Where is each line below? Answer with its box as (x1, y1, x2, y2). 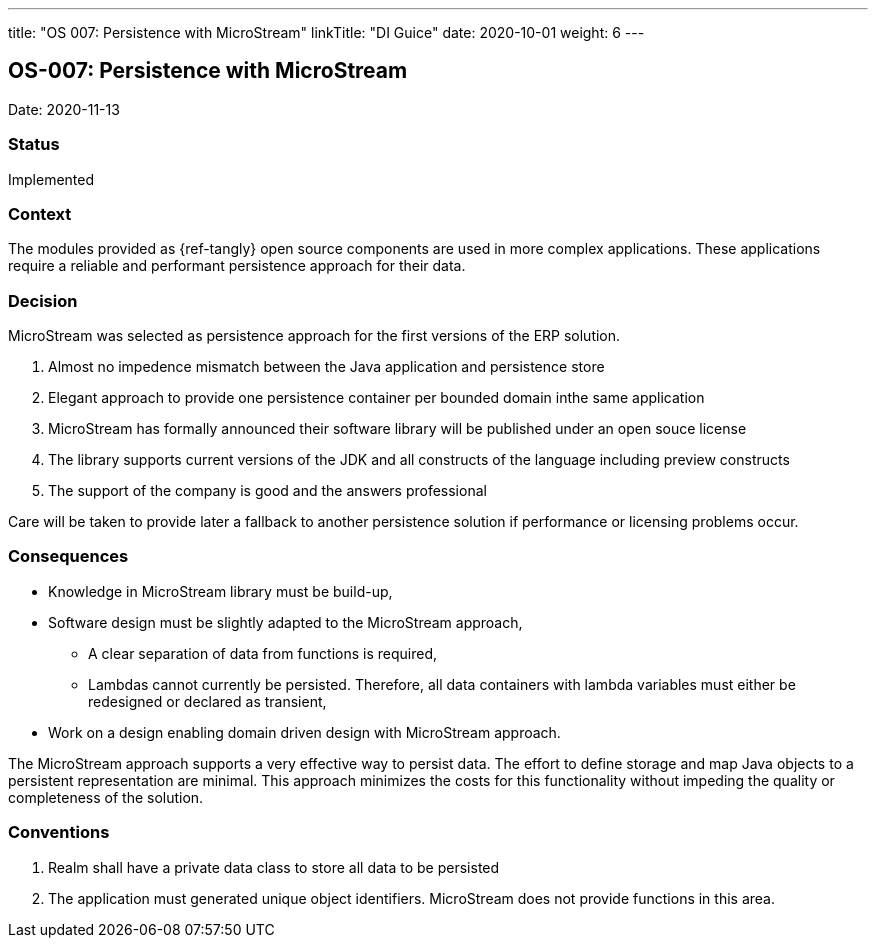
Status (8, 134, 60, 155)
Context (8, 203, 72, 224)
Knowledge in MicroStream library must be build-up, (48, 582, 393, 600)
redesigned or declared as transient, (88, 692, 327, 710)
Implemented (8, 170, 95, 188)
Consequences (8, 546, 129, 567)
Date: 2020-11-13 (8, 100, 120, 118)
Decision (8, 290, 78, 311)
